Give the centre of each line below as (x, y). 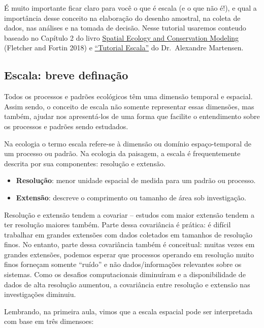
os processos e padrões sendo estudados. (66, 126)
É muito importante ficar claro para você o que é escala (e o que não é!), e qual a (130, 8)
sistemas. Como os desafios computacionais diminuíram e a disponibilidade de (125, 274)
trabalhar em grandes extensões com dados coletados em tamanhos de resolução (128, 234)
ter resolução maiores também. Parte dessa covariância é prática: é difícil (118, 225)
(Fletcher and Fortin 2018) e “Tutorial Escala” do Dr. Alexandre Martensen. (124, 48)
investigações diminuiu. (40, 294)
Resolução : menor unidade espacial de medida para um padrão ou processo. (136, 180)
